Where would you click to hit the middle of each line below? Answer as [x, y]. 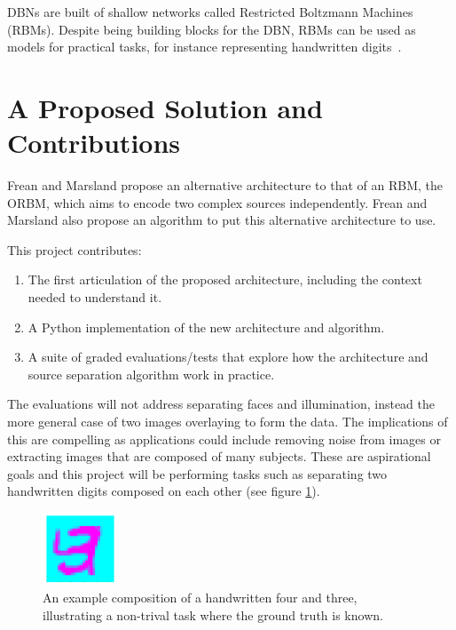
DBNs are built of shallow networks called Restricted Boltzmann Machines [210, 12]
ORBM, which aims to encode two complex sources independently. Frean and [217, 202]
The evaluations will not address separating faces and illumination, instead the [221, 404]
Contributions [94, 143]
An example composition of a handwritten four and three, [200, 597]
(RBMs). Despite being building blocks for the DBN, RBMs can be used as [212, 29]
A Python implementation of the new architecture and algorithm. [206, 327]
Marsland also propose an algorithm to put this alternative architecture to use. [222, 220]
